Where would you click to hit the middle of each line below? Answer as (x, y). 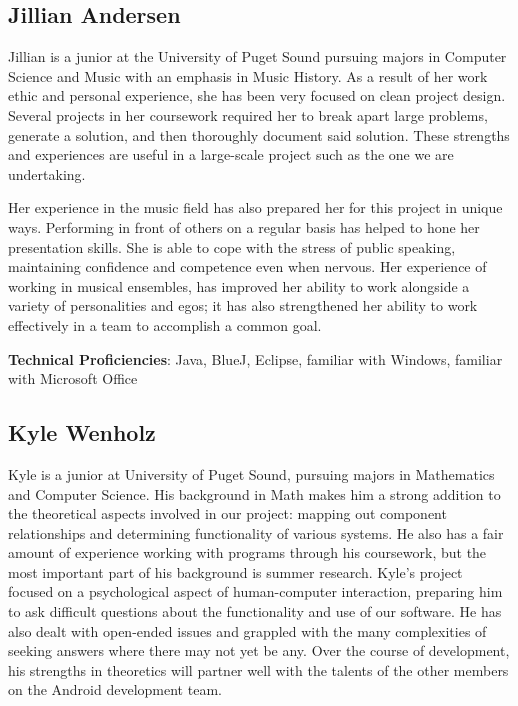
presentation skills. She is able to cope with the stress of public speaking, (232, 246)
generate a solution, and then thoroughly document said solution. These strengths (259, 134)
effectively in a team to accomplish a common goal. (165, 324)
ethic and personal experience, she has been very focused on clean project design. (257, 95)
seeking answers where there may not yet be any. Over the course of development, (259, 650)
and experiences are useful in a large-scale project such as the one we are (231, 154)
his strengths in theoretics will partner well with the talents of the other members (258, 669)
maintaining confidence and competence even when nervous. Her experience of (247, 266)
